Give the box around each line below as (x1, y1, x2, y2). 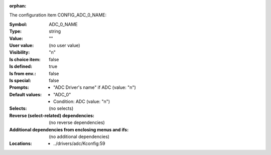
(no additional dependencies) (49, 133, 110, 140)
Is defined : (9, 63, 33, 70)
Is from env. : (9, 70, 36, 76)
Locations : (9, 140, 32, 146)
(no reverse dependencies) (49, 119, 105, 125)
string (49, 28, 61, 35)
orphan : (9, 3, 27, 9)
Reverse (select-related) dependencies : (9, 112, 95, 118)
